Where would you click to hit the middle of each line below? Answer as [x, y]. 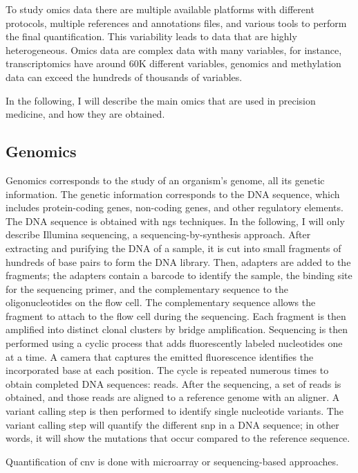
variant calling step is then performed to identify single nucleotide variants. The [175, 411]
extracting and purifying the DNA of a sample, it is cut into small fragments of [173, 248]
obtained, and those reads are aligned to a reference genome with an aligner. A [173, 397]
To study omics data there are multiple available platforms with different [160, 9]
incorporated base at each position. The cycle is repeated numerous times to [167, 370]
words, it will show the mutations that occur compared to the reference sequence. [178, 438]
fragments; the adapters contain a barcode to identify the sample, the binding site [179, 275]
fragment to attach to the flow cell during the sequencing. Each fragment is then [176, 315]
